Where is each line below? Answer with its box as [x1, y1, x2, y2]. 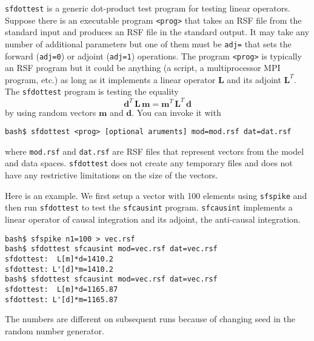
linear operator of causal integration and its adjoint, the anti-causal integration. [5, 213, 301, 226]
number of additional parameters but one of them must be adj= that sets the [5, 37, 292, 50]
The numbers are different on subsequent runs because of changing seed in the [5, 312, 295, 325]
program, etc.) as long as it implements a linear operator [5, 73, 216, 86]
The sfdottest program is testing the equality [5, 85, 179, 98]
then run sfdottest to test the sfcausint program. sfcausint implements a [5, 201, 293, 214]
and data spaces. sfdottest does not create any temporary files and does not [5, 157, 293, 169]
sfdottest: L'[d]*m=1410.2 [5, 265, 113, 274]
